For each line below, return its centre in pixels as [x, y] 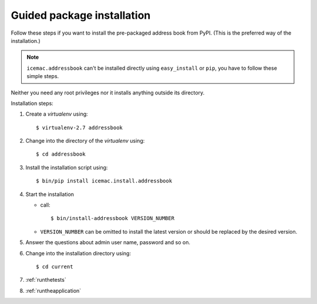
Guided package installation [81, 15]
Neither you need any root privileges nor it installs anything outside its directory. [108, 92]
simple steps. [43, 76]
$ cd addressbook [61, 154]
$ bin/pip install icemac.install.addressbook [104, 181]
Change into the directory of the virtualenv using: [85, 141]
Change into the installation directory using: [78, 253]
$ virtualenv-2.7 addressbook [80, 127]
